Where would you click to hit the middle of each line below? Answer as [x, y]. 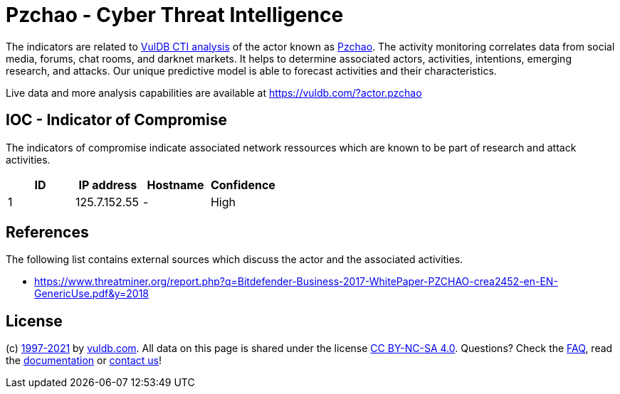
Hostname [175, 185]
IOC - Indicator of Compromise [116, 120]
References [47, 233]
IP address [108, 185]
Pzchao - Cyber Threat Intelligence [175, 15]
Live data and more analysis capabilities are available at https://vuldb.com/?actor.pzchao [214, 92]
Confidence [243, 185]
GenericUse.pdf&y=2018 [92, 294]
